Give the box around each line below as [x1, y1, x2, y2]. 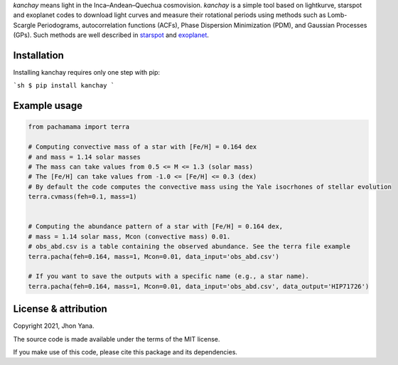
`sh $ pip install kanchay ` [13, 82, 115, 90]
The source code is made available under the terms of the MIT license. [13, 334, 220, 343]
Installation [13, 49, 64, 61]
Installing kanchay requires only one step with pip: [13, 68, 160, 77]
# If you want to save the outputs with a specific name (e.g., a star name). [28, 273, 309, 280]
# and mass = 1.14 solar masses [28, 153, 141, 161]
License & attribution [13, 303, 108, 315]
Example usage [13, 100, 83, 112]
